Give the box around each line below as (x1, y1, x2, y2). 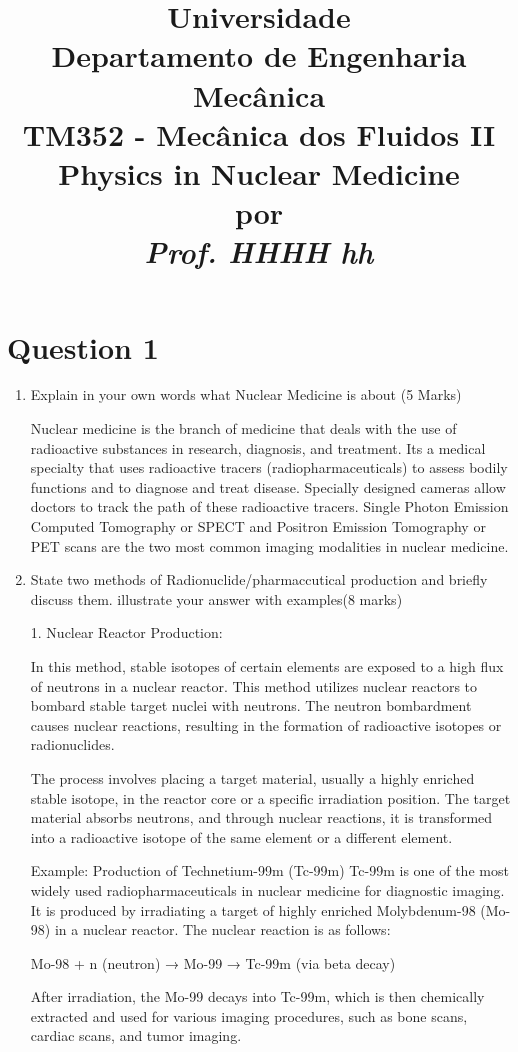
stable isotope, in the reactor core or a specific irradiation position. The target (30, 787, 511, 808)
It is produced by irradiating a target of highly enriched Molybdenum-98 (30, 899, 476, 920)
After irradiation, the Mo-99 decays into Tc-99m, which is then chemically (30, 986, 485, 1007)
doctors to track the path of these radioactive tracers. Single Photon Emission (30, 496, 509, 517)
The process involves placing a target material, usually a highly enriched (30, 767, 475, 788)
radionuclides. (30, 734, 115, 755)
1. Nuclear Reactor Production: (30, 622, 223, 643)
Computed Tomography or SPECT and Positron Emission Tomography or (30, 516, 486, 536)
